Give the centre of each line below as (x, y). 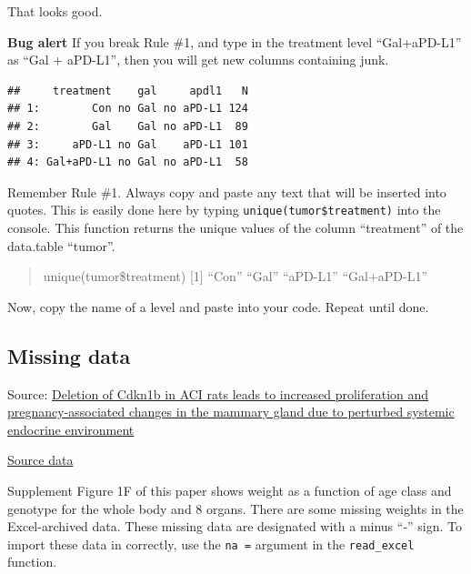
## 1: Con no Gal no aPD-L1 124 (128, 109)
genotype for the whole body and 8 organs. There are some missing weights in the (235, 508)
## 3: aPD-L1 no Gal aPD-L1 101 (128, 144)
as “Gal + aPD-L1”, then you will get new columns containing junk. (198, 60)
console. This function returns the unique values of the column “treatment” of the (235, 227)
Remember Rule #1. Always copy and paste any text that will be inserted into (227, 191)
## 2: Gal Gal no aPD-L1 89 (128, 126)
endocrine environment (71, 429)
